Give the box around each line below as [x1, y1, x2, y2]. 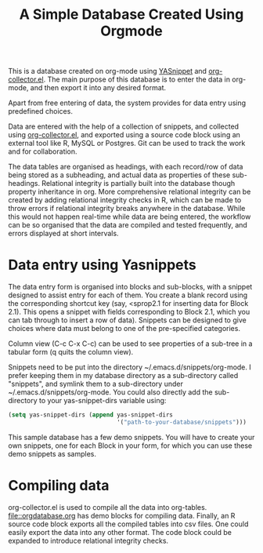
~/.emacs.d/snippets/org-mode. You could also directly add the [8, 387, 213, 397]
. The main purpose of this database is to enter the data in [43, 75, 231, 84]
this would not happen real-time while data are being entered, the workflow [8, 212, 251, 221]
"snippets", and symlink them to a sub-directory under [8, 379, 184, 389]
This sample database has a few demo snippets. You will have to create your [8, 432, 255, 442]
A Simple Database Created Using [19, 5, 244, 24]
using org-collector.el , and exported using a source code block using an [8, 130, 241, 140]
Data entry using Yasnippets [8, 256, 197, 274]
